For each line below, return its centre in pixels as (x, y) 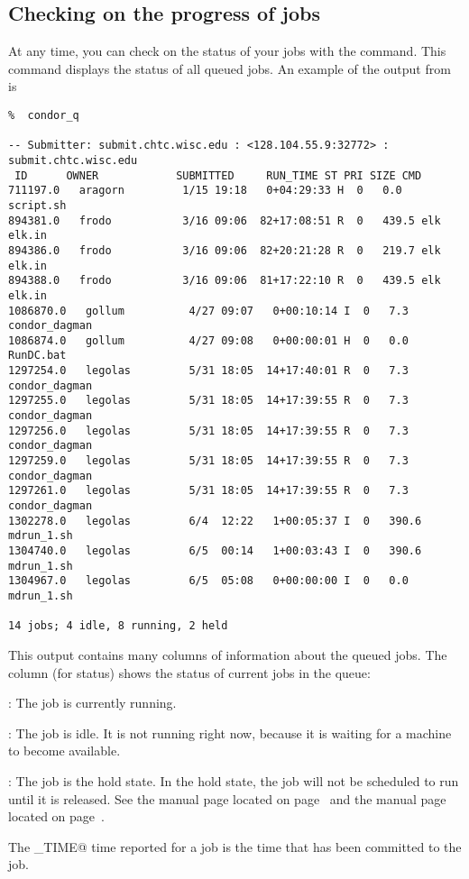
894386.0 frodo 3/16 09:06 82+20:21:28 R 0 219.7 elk (225, 250)
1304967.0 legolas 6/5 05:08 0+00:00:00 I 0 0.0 (208, 581)
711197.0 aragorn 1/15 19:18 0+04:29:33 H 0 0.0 (205, 191)
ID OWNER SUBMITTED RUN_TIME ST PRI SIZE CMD (218, 175)
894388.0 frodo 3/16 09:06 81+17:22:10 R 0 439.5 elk (225, 281)
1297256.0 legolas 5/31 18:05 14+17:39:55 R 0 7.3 (208, 430)
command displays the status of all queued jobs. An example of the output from (230, 68)
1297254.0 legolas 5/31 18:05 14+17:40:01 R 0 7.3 (208, 371)
